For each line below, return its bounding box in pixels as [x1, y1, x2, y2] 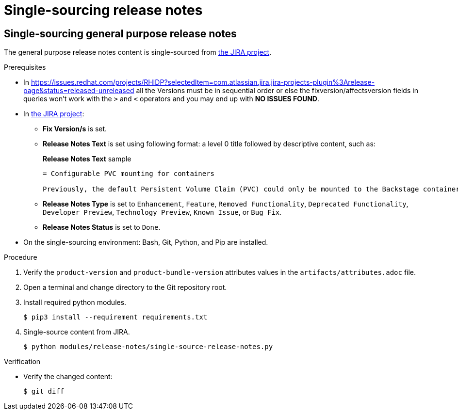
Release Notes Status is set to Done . [43, 223, 161, 232]
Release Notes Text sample [43, 155, 131, 163]
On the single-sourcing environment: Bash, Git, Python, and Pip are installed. [23, 238, 268, 247]
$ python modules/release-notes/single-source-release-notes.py [23, 343, 273, 351]
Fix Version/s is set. [43, 125, 107, 133]
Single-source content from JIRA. [23, 328, 130, 336]
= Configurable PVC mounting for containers [43, 170, 215, 178]
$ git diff [23, 387, 65, 396]
